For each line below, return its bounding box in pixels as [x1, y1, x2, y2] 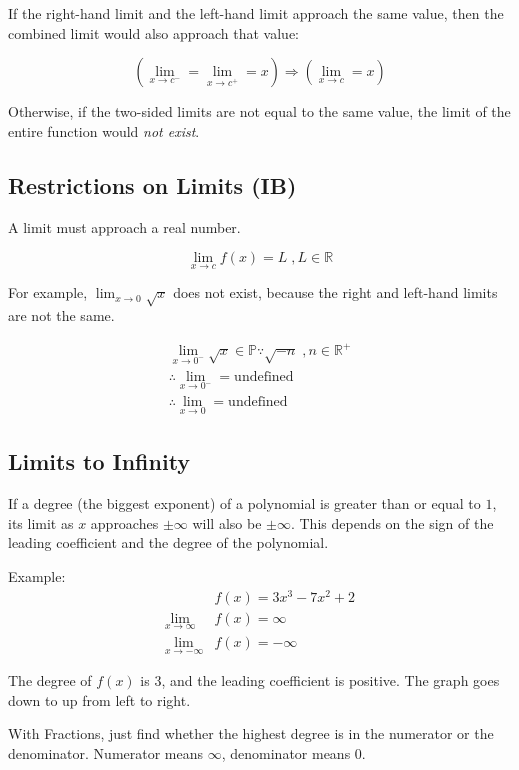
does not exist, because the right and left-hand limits [173, 282, 498, 303]
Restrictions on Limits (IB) [8, 169, 297, 200]
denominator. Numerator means [8, 742, 204, 763]
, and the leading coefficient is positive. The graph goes [161, 670, 500, 691]
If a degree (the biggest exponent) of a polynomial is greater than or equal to [8, 493, 481, 514]
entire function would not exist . [8, 120, 200, 141]
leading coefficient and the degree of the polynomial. [8, 532, 329, 553]
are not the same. [8, 305, 115, 326]
